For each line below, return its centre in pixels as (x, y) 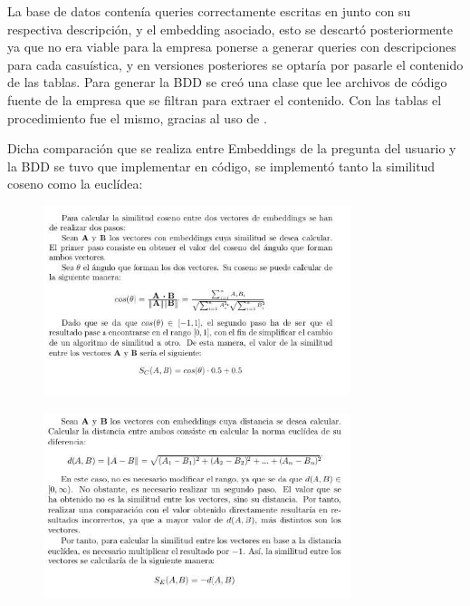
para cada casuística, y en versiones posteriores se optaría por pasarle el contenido (235, 64)
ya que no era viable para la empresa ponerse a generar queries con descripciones (232, 47)
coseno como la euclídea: (75, 184)
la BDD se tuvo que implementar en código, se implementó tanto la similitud (221, 166)
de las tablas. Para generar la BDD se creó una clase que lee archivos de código (227, 82)
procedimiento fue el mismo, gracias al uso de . (137, 117)
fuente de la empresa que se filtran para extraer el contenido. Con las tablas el (225, 99)
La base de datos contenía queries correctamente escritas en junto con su (209, 11)
